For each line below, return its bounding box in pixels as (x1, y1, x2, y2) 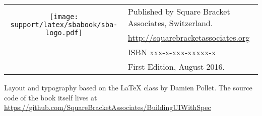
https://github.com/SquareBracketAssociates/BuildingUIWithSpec (4, 102, 211, 112)
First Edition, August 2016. (127, 61, 225, 72)
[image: (49, 12, 79, 21)
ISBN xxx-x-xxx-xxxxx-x (127, 46, 216, 58)
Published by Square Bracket (127, 6, 230, 17)
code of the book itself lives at (4, 92, 97, 102)
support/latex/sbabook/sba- (10, 20, 118, 29)
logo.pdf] (45, 28, 83, 37)
